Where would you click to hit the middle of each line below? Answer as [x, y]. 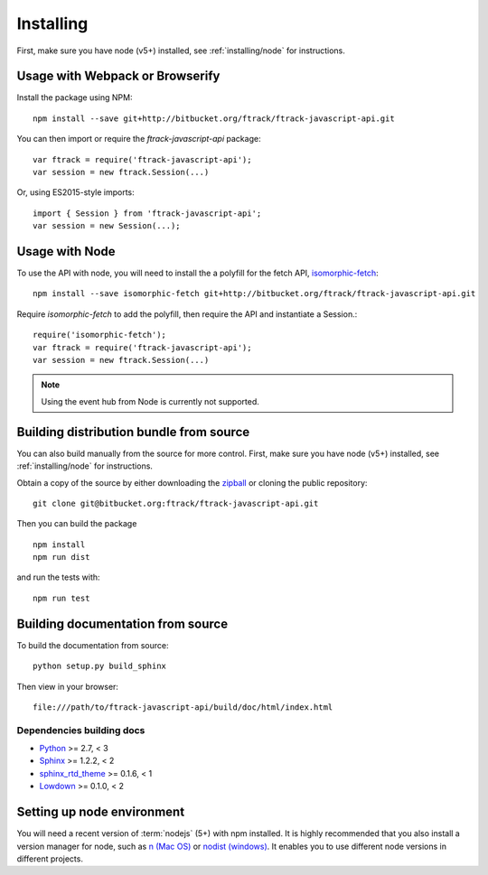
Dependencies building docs [81, 730]
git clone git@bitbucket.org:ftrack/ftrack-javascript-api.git [176, 503]
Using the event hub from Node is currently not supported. [150, 401]
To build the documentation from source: [93, 645]
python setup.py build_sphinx [100, 666]
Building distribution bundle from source [133, 432]
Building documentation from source [122, 624]
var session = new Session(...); [107, 226]
